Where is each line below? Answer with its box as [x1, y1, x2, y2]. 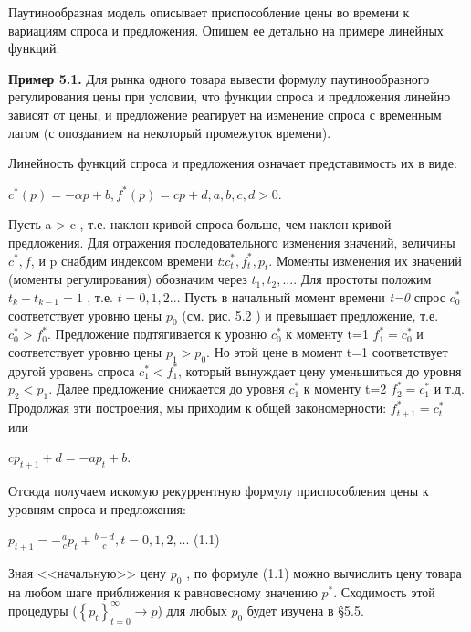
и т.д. [434, 379, 465, 398]
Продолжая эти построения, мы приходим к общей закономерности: [8, 398, 387, 417]
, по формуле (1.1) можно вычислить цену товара [186, 563, 462, 582]
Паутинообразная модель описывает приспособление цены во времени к [8, 3, 410, 21]
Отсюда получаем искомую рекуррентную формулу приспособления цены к [8, 480, 429, 500]
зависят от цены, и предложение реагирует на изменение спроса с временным [8, 104, 442, 123]
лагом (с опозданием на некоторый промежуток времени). [8, 122, 331, 142]
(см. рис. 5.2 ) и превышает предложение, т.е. [182, 305, 439, 324]
